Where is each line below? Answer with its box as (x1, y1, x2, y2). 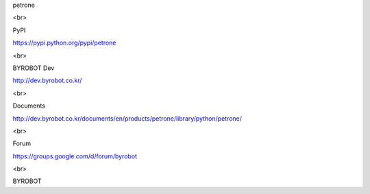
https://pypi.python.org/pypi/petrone (12, 38, 116, 47)
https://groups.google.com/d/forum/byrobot (12, 151, 137, 160)
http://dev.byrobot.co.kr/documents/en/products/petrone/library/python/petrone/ (12, 114, 243, 123)
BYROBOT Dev (12, 64, 55, 72)
